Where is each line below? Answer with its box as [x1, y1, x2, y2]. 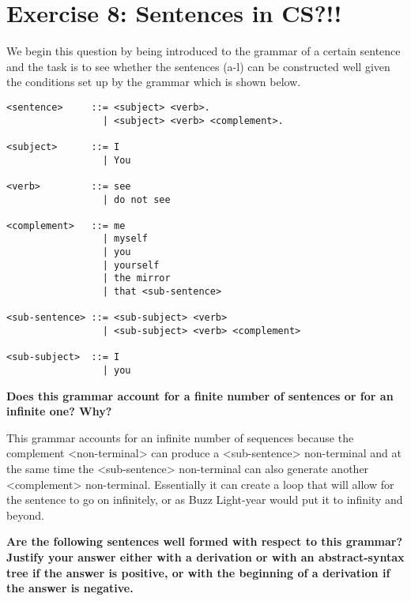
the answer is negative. [6, 580, 134, 596]
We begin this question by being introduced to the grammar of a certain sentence [6, 43, 401, 59]
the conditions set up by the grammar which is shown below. [6, 73, 301, 90]
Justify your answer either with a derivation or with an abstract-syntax [6, 549, 405, 565]
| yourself [102, 259, 160, 271]
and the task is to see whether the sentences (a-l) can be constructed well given [6, 58, 390, 74]
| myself [102, 233, 148, 245]
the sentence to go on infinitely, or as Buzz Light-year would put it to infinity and [6, 491, 403, 508]
